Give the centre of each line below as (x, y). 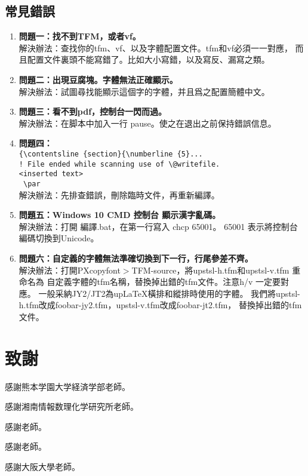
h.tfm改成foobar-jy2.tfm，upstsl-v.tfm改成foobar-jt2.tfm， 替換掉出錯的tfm (160, 305)
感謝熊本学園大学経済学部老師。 (67, 386)
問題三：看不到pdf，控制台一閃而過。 (93, 111)
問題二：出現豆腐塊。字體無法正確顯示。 (98, 79)
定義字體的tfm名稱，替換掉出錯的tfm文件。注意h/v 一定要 (168, 282)
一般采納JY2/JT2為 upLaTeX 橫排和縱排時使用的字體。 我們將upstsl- (169, 293)
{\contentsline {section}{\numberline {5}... (111, 154)
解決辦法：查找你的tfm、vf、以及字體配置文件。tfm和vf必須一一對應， (155, 47)
